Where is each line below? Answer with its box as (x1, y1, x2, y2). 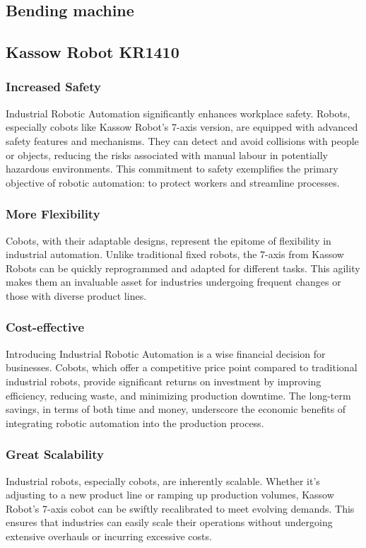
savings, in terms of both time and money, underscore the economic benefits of (6, 402, 346, 416)
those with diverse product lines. (6, 288, 147, 303)
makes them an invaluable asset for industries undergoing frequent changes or (6, 274, 341, 289)
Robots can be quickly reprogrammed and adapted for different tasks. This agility (6, 260, 360, 275)
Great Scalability (6, 445, 105, 463)
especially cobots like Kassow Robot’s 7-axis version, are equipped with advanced (6, 119, 358, 134)
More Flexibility (6, 205, 100, 223)
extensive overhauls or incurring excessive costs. (6, 528, 212, 543)
